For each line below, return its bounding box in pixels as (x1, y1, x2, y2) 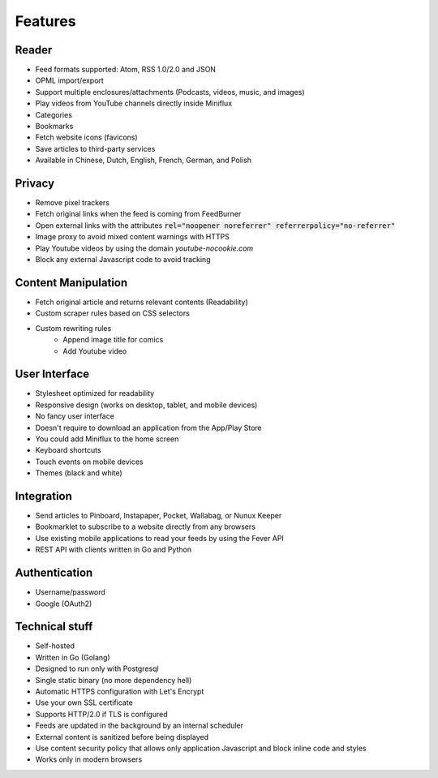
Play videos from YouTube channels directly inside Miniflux (35, 98, 233, 109)
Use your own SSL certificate (35, 698, 133, 707)
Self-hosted (35, 641, 75, 651)
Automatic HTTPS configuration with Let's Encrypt (35, 686, 204, 696)
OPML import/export (35, 75, 105, 85)
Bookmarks (35, 122, 74, 131)
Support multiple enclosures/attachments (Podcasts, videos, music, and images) (35, 87, 305, 97)
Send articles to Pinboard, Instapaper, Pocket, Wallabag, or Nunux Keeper (35, 511, 282, 521)
